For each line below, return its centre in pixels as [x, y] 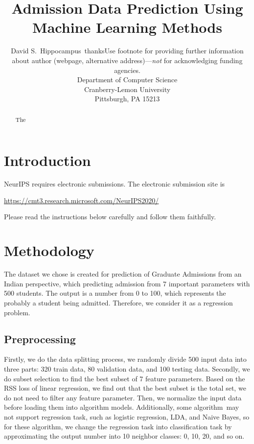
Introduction [47, 160]
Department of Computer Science [127, 80]
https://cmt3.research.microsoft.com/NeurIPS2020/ [81, 200]
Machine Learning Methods [127, 27]
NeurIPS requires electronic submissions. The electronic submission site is [115, 184]
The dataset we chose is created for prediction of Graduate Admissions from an [123, 274]
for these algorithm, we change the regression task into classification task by [118, 426]
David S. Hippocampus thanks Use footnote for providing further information [127, 51]
